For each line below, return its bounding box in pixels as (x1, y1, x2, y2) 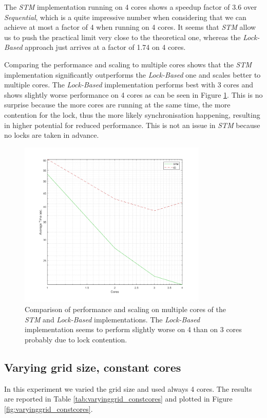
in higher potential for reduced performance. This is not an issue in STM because (4, 119, 260, 130)
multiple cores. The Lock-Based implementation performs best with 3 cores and (4, 79, 253, 90)
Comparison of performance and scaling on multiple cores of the (25, 303, 226, 314)
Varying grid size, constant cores (4, 359, 181, 375)
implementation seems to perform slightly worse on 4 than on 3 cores (25, 324, 242, 335)
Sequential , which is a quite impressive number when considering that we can (4, 11, 246, 22)
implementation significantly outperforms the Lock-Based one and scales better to (4, 69, 261, 80)
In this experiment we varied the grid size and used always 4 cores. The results (4, 383, 252, 394)
